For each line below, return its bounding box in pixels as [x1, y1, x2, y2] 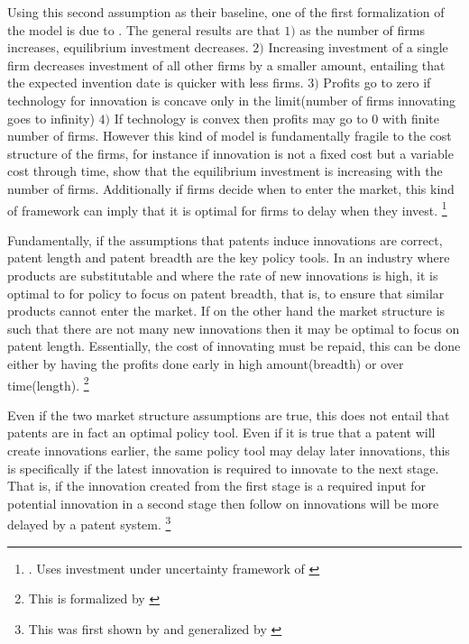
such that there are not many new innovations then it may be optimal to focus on [7, 318, 460, 337]
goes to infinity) [7, 108, 95, 127]
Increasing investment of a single [268, 38, 448, 57]
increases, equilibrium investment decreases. [7, 38, 249, 57]
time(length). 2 [7, 373, 89, 394]
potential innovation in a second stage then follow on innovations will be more [7, 493, 439, 512]
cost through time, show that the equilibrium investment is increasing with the [7, 161, 443, 180]
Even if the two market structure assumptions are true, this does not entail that [7, 405, 450, 424]
